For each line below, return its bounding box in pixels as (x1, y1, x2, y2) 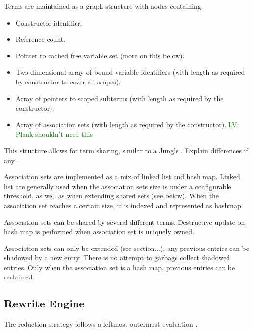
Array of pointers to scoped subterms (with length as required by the (15, 93, 224, 103)
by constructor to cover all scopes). (15, 76, 121, 86)
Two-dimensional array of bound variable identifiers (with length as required (15, 67, 245, 77)
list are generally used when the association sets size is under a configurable (4, 181, 231, 191)
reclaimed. (4, 272, 35, 282)
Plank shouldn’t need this (15, 129, 93, 139)
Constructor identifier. (15, 17, 82, 28)
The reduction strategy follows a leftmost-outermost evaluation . (4, 319, 198, 329)
